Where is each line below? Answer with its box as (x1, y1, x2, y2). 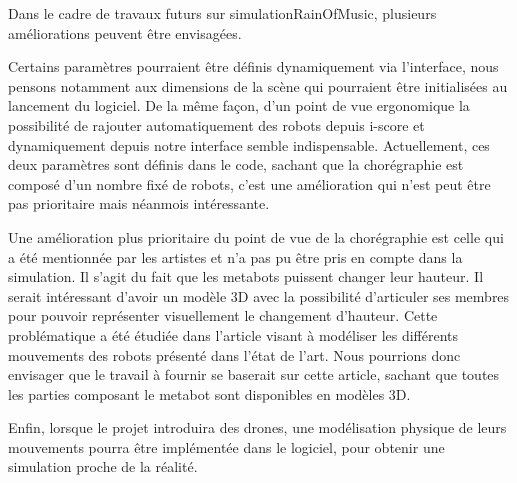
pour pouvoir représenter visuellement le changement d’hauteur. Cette (8, 305, 438, 326)
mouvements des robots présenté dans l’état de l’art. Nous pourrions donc (8, 344, 461, 365)
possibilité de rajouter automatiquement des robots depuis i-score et (8, 114, 425, 135)
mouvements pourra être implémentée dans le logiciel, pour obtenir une (8, 436, 445, 457)
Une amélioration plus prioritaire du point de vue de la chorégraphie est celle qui (8, 226, 504, 247)
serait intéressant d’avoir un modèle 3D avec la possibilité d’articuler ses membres (8, 285, 510, 306)
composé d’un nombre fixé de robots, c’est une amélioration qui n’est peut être (8, 173, 491, 194)
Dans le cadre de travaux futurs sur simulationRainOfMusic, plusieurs (8, 3, 437, 23)
